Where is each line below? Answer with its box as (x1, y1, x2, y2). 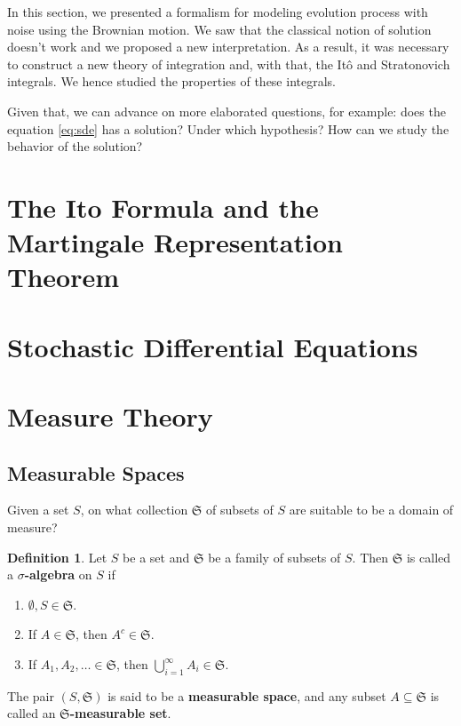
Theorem (7, 259, 120, 295)
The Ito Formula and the (7, 188, 319, 225)
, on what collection (80, 500, 188, 519)
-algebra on (24, 565, 92, 584)
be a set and (123, 547, 190, 566)
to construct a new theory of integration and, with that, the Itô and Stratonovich (7, 54, 450, 73)
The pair (7, 686, 54, 705)
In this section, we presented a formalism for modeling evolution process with (7, 3, 428, 20)
